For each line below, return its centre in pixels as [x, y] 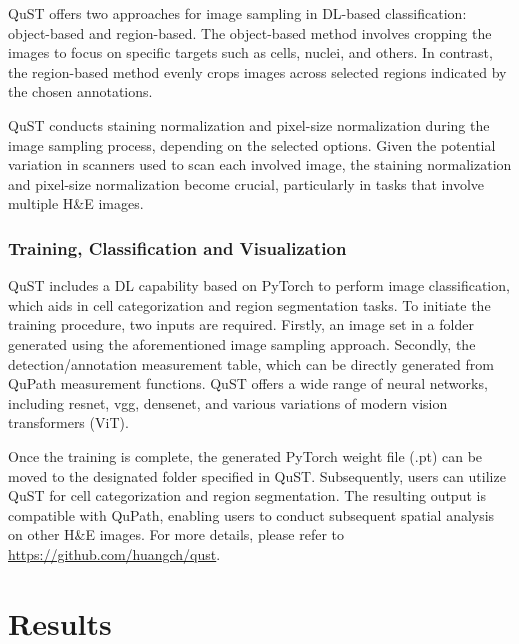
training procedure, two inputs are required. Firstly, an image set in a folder [241, 324]
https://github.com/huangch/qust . [114, 553]
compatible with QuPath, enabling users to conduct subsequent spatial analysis [251, 514]
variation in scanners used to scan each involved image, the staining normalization [260, 164]
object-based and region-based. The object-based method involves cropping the [250, 32]
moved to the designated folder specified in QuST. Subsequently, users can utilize [257, 475]
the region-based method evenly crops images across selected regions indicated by [257, 71]
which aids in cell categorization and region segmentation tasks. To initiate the [249, 304]
